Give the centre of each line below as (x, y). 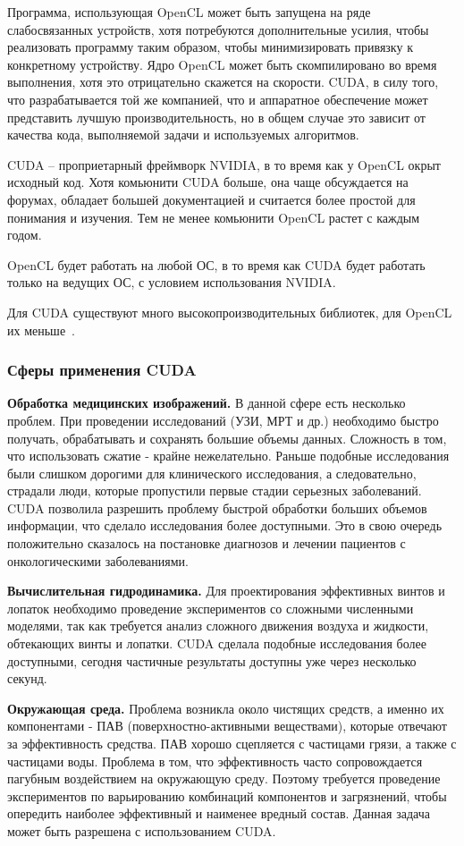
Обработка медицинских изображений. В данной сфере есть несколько (207, 403)
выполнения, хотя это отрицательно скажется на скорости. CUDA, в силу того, (223, 82)
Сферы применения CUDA (102, 370)
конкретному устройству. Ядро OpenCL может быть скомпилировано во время (222, 64)
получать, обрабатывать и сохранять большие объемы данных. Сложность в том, (227, 438)
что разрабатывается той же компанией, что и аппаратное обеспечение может (218, 99)
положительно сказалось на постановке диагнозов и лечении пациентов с (207, 543)
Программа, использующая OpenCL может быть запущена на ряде (189, 12)
